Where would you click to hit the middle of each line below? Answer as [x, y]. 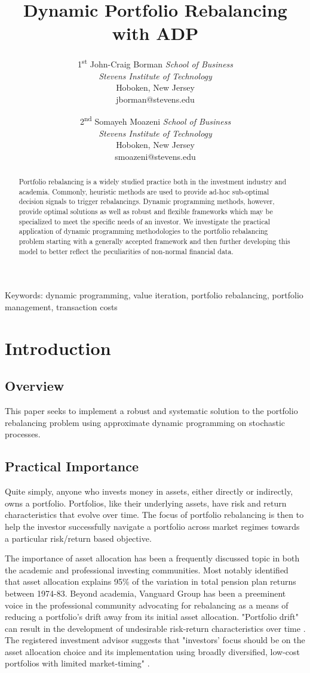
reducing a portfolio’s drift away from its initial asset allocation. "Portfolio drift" [152, 617]
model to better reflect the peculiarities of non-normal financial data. [126, 251]
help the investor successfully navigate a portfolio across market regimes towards [152, 526]
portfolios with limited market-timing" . [77, 663]
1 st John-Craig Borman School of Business [155, 63]
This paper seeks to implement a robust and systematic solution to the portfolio [151, 411]
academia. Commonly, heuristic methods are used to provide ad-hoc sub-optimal [144, 191]
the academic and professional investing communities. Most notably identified [147, 569]
